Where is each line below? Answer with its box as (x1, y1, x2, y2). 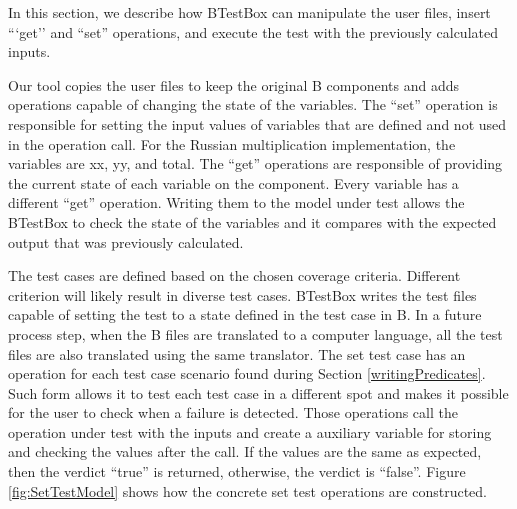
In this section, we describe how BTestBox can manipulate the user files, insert (8, 2, 491, 22)
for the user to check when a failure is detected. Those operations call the (8, 402, 458, 423)
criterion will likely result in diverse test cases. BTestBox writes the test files (8, 284, 477, 305)
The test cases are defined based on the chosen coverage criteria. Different (8, 265, 461, 286)
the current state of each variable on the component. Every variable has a (8, 172, 459, 193)
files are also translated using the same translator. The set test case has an (8, 343, 466, 364)
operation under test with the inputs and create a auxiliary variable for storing (8, 421, 492, 442)
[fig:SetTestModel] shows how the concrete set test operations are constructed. (8, 480, 487, 501)
